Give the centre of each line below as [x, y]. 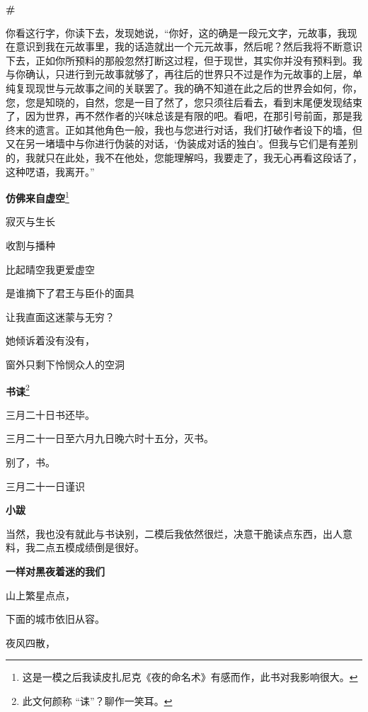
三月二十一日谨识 [45, 486]
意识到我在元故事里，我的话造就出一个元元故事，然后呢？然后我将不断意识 [189, 46]
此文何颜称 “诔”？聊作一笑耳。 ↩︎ [97, 700]
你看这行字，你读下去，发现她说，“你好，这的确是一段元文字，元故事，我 [177, 32]
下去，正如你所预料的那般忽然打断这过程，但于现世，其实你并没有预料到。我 [184, 60]
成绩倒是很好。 [109, 547]
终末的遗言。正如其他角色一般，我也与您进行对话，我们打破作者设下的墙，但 [184, 129]
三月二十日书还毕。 [50, 414]
